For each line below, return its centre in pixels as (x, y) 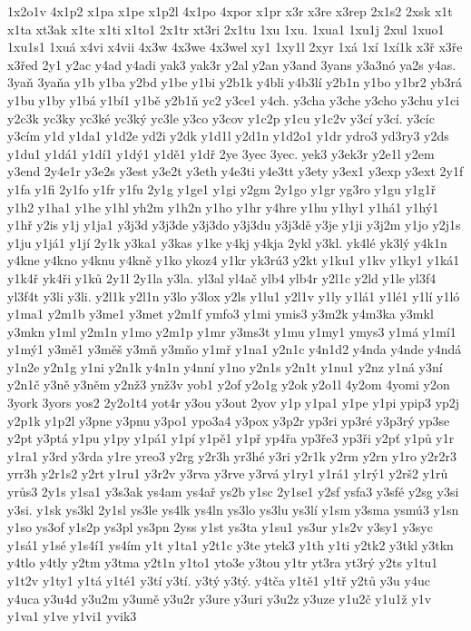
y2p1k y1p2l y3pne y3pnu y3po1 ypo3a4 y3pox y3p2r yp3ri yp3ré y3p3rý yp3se (229, 420)
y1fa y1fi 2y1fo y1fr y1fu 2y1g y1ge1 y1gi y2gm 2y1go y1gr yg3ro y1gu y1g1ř (222, 188)
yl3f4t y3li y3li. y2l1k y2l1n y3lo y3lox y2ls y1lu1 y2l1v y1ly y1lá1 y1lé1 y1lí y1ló (234, 296)
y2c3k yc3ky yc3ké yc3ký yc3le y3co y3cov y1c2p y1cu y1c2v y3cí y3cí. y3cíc (221, 118)
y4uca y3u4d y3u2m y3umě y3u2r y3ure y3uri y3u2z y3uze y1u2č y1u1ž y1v (220, 598)
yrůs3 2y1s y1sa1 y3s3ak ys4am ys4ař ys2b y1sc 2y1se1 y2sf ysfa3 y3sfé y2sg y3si (233, 492)
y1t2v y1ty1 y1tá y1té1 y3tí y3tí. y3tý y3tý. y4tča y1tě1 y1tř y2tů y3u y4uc (219, 580)
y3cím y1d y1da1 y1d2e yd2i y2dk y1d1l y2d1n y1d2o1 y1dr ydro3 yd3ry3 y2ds (228, 136)
